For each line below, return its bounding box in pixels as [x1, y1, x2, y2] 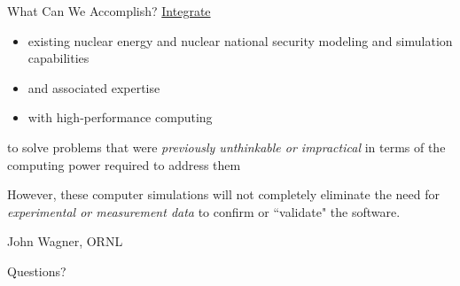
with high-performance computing [27, 108, 213, 127]
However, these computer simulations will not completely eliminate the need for [7, 185, 440, 204]
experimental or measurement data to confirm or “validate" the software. [7, 202, 401, 220]
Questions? [7, 261, 66, 280]
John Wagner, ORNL [7, 232, 123, 251]
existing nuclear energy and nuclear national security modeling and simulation [27, 31, 453, 50]
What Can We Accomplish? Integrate [7, 2, 211, 19]
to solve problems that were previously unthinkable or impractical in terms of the [7, 137, 446, 156]
